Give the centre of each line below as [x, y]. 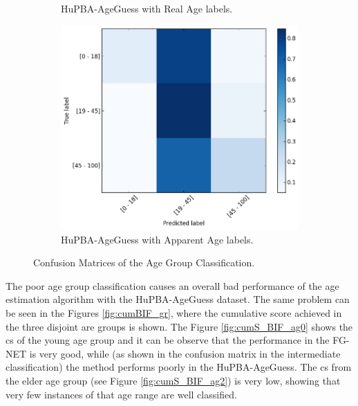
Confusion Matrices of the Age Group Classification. [144, 262]
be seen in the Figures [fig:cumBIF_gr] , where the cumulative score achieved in [174, 313]
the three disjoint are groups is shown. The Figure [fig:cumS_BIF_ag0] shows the [179, 326]
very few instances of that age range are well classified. [121, 394]
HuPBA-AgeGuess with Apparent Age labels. [157, 239]
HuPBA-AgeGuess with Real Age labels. [147, 8]
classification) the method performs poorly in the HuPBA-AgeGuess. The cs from [179, 367]
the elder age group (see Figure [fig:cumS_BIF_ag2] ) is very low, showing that [173, 380]
